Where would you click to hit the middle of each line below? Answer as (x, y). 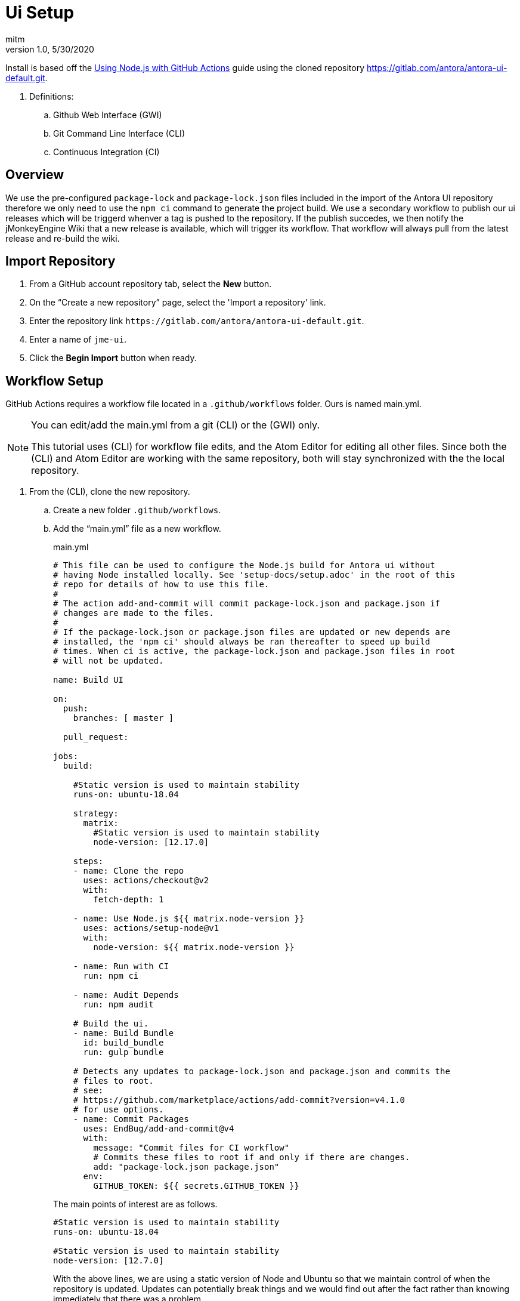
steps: (88, 861)
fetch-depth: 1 (129, 900)
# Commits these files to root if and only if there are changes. (252, 1157)
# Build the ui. (111, 1024)
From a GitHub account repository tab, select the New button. (151, 284)
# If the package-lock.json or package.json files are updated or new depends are (252, 632)
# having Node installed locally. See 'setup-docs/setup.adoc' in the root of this (254, 575)
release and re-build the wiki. (63, 238)
